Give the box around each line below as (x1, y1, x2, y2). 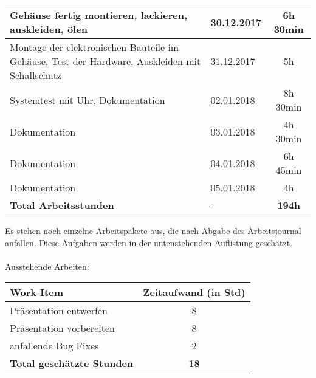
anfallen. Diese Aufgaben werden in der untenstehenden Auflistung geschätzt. (5, 236, 293, 249)
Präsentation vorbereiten (10, 321, 115, 335)
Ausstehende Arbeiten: (5, 259, 89, 272)
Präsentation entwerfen (10, 303, 108, 318)
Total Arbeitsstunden (10, 198, 114, 212)
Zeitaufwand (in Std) (143, 285, 246, 300)
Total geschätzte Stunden (10, 356, 134, 371)
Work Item (10, 285, 64, 300)
